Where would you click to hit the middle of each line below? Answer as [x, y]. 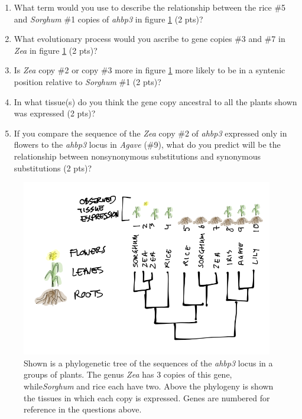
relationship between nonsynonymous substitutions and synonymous [137, 156]
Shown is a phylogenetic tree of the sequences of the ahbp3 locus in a [148, 363]
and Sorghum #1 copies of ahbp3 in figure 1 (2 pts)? [108, 19]
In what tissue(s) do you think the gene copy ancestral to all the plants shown [155, 101]
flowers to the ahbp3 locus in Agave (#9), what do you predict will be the [147, 144]
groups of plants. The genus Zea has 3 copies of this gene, [128, 374]
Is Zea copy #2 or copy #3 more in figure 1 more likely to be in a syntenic [150, 70]
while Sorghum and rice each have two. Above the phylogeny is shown [149, 386]
